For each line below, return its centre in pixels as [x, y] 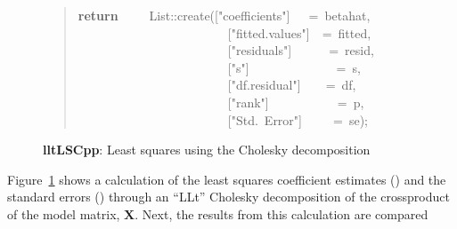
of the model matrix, [64, 213]
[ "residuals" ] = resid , [301, 50]
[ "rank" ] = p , [296, 102]
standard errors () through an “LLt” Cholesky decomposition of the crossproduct [228, 197]
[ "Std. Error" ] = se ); [298, 119]
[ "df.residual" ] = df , [292, 85]
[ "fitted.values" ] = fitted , [299, 32]
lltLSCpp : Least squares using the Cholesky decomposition [207, 150]
